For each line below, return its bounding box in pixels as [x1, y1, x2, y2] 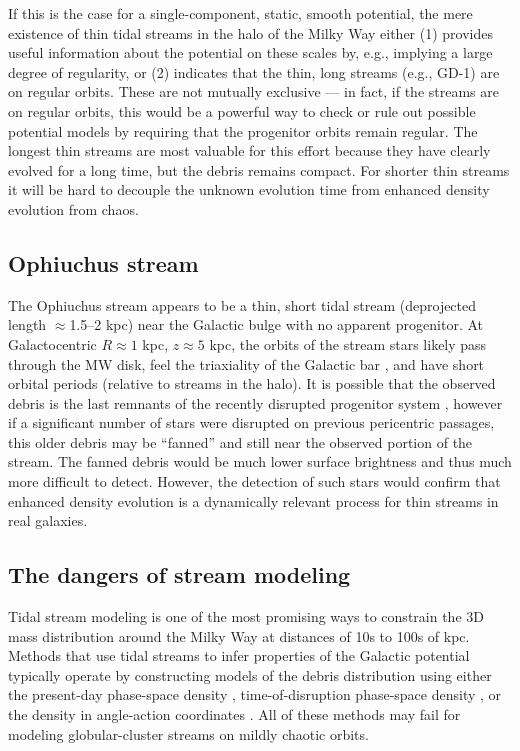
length [8, 314, 47, 335]
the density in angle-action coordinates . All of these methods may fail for [8, 704, 461, 725]
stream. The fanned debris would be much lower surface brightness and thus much [8, 451, 512, 472]
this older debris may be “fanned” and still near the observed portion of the [8, 431, 473, 452]
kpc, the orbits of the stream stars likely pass [209, 333, 487, 354]
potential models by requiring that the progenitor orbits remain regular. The [8, 120, 478, 141]
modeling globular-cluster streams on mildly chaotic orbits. [8, 723, 369, 744]
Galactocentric [8, 333, 97, 354]
